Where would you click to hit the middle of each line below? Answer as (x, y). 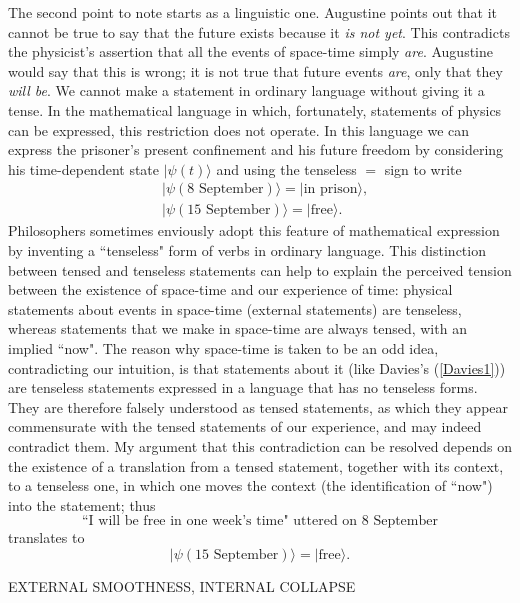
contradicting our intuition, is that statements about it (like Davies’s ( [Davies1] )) (257, 367)
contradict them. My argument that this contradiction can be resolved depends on (260, 445)
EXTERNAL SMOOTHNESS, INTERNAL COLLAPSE (182, 585)
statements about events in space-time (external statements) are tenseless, (235, 308)
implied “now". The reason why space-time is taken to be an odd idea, (223, 347)
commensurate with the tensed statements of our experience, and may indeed (245, 426)
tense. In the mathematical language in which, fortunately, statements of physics (255, 109)
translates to (46, 537)
